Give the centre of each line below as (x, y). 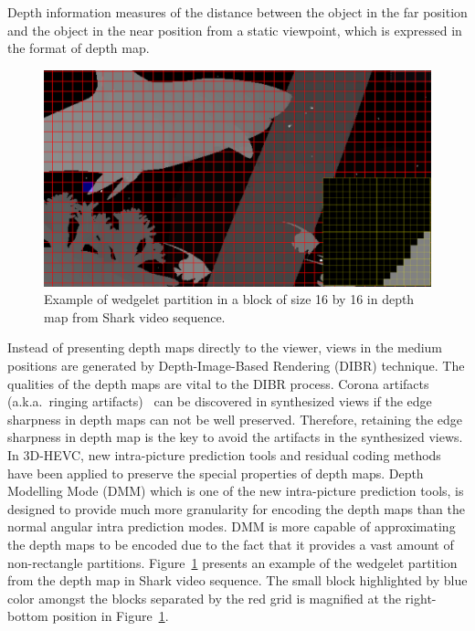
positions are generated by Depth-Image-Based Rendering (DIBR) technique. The (236, 365)
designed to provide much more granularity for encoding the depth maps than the (236, 508)
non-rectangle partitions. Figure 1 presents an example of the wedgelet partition (232, 562)
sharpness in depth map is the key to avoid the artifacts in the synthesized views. (235, 437)
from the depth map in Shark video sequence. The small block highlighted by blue (237, 580)
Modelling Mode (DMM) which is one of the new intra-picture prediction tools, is (236, 491)
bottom (28, 616)
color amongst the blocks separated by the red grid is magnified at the (204, 598)
